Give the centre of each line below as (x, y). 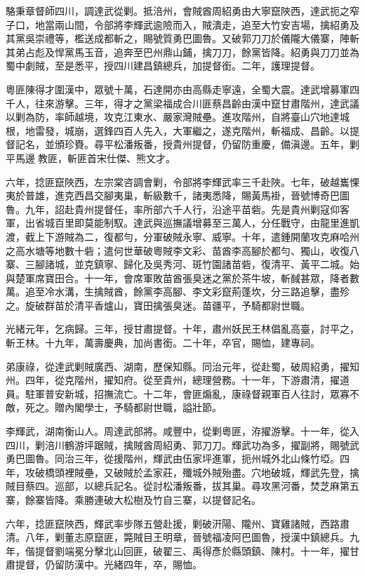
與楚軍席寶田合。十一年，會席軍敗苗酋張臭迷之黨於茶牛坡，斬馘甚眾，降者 (178, 277)
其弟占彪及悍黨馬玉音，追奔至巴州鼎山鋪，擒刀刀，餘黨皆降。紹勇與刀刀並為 (182, 52)
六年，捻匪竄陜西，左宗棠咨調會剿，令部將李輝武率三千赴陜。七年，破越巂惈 (182, 181)
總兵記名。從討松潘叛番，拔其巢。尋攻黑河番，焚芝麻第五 (226, 486)
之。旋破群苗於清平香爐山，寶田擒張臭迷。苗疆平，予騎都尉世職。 (158, 305)
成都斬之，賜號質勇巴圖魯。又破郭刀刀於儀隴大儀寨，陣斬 (226, 38)
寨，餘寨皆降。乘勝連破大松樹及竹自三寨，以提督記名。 (133, 500)
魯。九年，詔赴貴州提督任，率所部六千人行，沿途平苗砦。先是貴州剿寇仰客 (178, 209)
